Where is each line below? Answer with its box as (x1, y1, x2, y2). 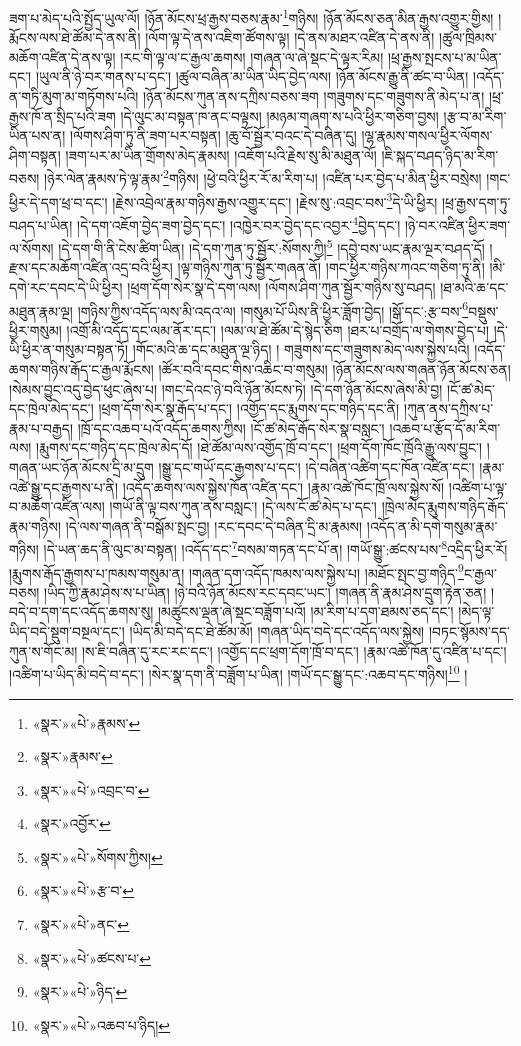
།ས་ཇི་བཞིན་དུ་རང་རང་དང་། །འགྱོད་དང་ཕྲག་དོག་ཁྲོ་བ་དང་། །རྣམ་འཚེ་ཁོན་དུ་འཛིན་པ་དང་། (81, 640, 507, 661)
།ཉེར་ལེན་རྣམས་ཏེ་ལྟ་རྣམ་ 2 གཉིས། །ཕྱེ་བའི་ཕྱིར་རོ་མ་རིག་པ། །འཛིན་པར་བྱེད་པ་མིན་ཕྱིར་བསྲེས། (44, 165, 482, 189)
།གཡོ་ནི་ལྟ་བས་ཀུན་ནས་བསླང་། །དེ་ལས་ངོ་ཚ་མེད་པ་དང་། (109, 496, 377, 517)
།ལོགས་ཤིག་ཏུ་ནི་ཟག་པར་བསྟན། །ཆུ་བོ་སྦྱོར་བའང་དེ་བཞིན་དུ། (69, 125, 357, 146)
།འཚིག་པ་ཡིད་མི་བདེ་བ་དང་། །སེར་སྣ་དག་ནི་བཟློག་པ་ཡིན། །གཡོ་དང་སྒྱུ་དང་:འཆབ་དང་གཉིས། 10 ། (9, 661, 468, 684)
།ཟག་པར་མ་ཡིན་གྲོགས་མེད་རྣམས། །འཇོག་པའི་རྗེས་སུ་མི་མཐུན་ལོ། (65, 144, 377, 165)
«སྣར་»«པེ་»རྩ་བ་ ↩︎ (32, 880, 135, 901)
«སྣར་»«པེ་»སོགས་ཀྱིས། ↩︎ (32, 846, 163, 867)
